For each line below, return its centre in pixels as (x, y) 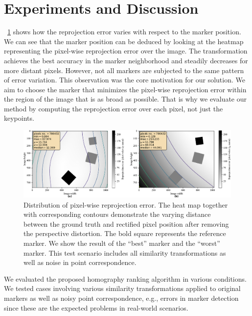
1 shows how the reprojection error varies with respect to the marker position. (124, 32)
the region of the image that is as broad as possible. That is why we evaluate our (125, 99)
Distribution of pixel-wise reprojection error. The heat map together (126, 204)
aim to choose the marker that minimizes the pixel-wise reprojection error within (125, 89)
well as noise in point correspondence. (80, 262)
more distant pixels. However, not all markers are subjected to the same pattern (124, 70)
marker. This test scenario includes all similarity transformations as (125, 252)
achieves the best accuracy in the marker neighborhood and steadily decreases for (126, 60)
